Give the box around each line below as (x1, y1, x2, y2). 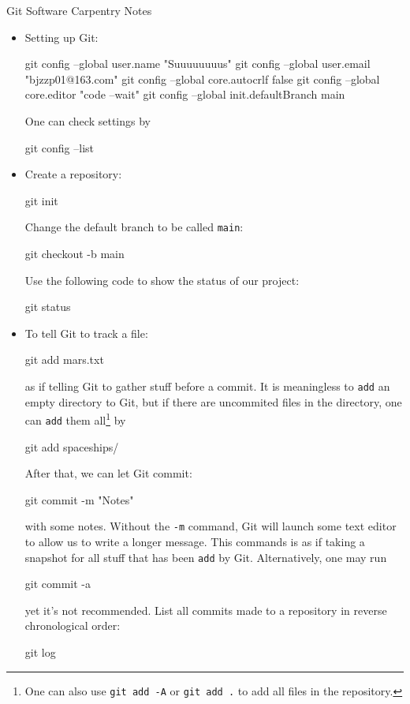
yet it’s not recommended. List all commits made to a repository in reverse (24, 601, 387, 618)
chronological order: (24, 617, 121, 634)
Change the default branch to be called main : (24, 219, 244, 235)
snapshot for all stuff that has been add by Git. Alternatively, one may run (24, 549, 387, 565)
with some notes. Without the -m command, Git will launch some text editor (24, 518, 397, 534)
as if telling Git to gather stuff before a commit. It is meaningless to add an (24, 377, 390, 394)
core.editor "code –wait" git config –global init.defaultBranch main (24, 86, 345, 103)
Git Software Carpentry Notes (6, 2, 152, 18)
